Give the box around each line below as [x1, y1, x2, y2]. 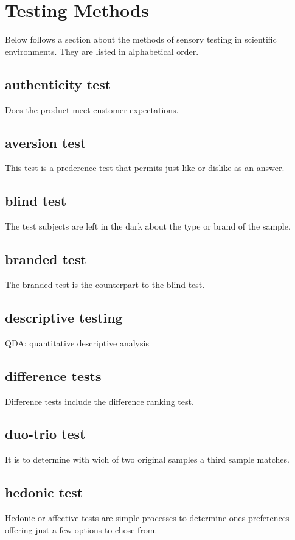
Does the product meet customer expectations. [5, 103, 179, 116]
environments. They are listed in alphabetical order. [5, 44, 199, 57]
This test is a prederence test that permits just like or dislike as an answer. [5, 161, 285, 174]
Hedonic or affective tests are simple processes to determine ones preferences [5, 511, 290, 524]
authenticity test [5, 74, 111, 93]
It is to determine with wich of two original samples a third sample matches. [5, 453, 290, 466]
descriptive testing [5, 307, 123, 326]
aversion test [5, 133, 86, 152]
